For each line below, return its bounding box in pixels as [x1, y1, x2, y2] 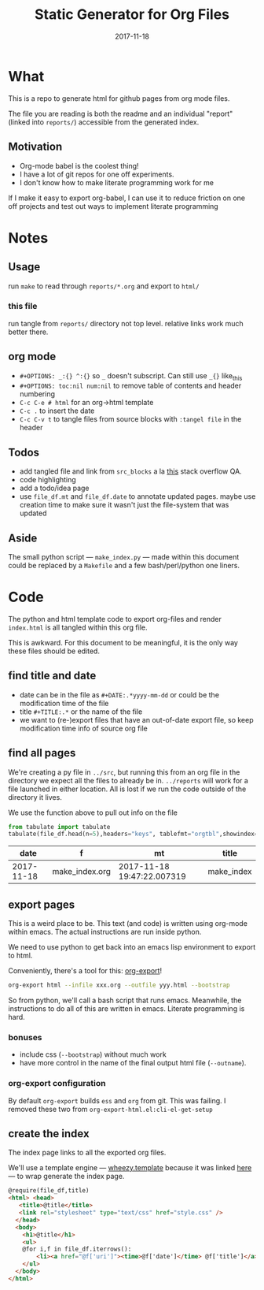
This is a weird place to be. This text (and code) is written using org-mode [8, 919, 247, 928]
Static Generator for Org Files [34, 6, 230, 24]
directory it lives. [8, 792, 63, 801]
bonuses [8, 1032, 42, 1043]
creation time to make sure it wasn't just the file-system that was [19, 500, 229, 510]
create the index [8, 1127, 90, 1140]
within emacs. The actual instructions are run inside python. [8, 928, 202, 937]
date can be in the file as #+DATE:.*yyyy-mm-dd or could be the [19, 690, 220, 699]
